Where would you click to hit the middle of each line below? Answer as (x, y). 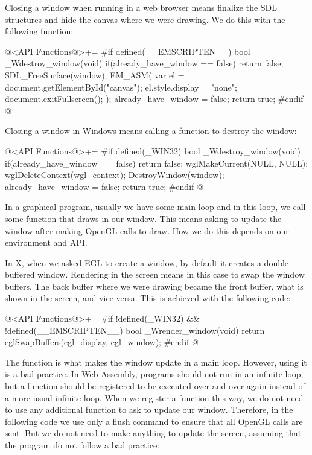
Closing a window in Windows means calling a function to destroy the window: (151, 131)
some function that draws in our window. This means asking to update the (143, 218)
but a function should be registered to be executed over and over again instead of (155, 386)
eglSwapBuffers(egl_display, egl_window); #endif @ (102, 342)
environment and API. (46, 242)
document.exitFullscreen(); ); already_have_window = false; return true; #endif (154, 99)
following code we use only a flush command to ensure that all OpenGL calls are (154, 421)
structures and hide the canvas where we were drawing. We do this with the (145, 19)
